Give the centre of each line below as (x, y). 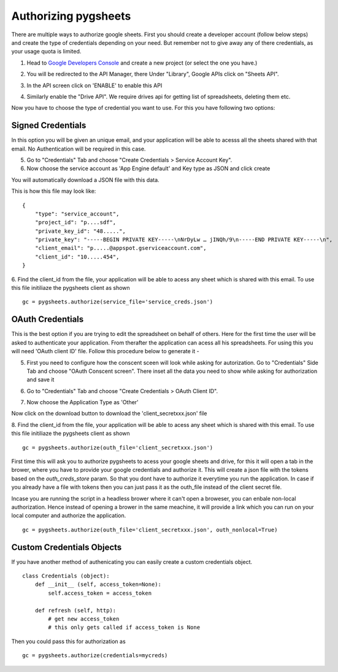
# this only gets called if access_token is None (124, 627)
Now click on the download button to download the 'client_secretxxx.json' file (109, 413)
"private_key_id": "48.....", (80, 231)
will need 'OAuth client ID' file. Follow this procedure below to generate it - (105, 351)
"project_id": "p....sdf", (75, 222)
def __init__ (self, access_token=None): (98, 584)
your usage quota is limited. (46, 52)
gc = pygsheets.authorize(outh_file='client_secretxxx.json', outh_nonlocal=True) (150, 529)
